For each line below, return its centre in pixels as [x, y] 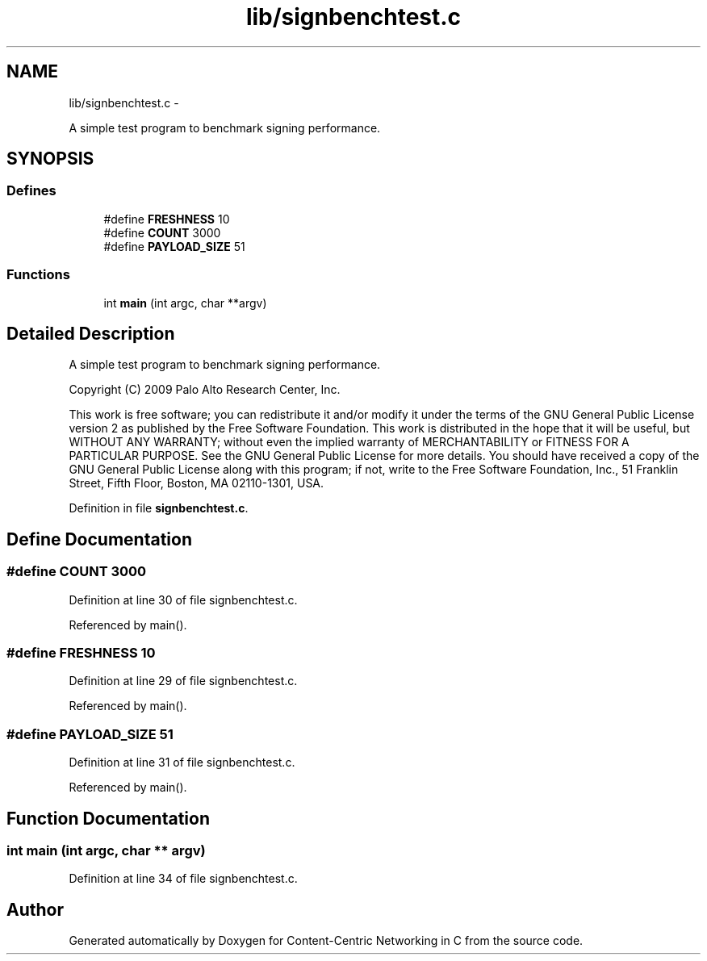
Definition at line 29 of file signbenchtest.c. [183, 681]
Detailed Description [91, 333]
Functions [38, 275]
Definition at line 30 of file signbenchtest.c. [183, 600]
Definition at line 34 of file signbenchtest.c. [183, 879]
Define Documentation [99, 539]
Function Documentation [108, 818]
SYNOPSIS [50, 159]
